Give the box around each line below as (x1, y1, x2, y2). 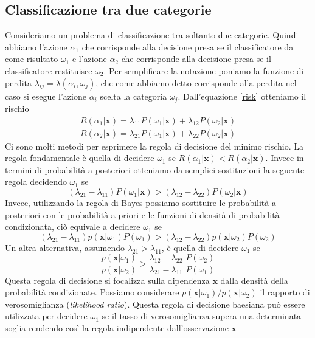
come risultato (5, 52, 58, 65)
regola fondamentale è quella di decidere (5, 151, 154, 164)
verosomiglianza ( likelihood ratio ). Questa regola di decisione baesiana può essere (5, 297, 305, 310)
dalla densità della (220, 274, 288, 286)
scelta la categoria (100, 89, 167, 102)
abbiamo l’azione (5, 40, 67, 53)
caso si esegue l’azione (5, 89, 86, 102)
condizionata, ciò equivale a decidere (5, 220, 140, 233)
